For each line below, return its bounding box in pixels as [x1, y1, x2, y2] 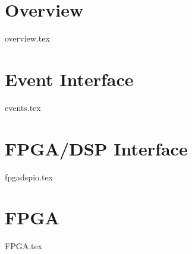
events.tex [5, 101, 41, 113]
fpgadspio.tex [5, 170, 53, 183]
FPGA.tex [5, 240, 43, 252]
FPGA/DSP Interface [5, 136, 188, 160]
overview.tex [5, 32, 50, 45]
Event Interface [5, 66, 134, 91]
